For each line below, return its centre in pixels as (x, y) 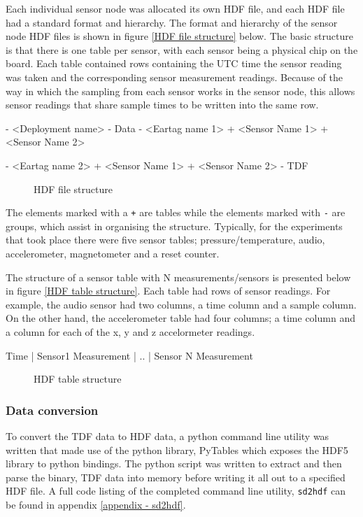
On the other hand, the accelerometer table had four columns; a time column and (180, 318)
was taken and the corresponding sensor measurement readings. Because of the (174, 77)
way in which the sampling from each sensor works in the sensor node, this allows (180, 91)
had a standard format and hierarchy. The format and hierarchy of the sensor (172, 22)
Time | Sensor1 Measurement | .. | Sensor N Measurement (129, 355)
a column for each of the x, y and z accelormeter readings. (130, 331)
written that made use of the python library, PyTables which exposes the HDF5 (177, 449)
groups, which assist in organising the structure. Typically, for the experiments (174, 226)
